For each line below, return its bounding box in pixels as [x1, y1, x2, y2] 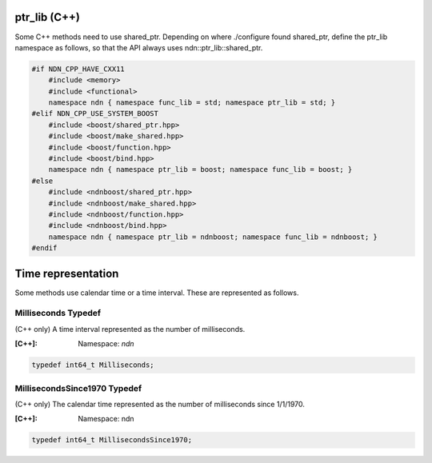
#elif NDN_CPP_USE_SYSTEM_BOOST [31, 109, 159, 118]
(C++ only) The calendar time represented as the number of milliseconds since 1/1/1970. [14, 399, 306, 409]
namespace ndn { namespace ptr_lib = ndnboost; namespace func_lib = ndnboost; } [48, 232, 378, 241]
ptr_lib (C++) [14, 10, 80, 24]
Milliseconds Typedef [14, 308, 102, 319]
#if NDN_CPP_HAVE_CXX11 [31, 64, 126, 74]
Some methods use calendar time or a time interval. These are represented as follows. [14, 288, 299, 297]
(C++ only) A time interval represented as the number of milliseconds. [14, 324, 246, 333]
